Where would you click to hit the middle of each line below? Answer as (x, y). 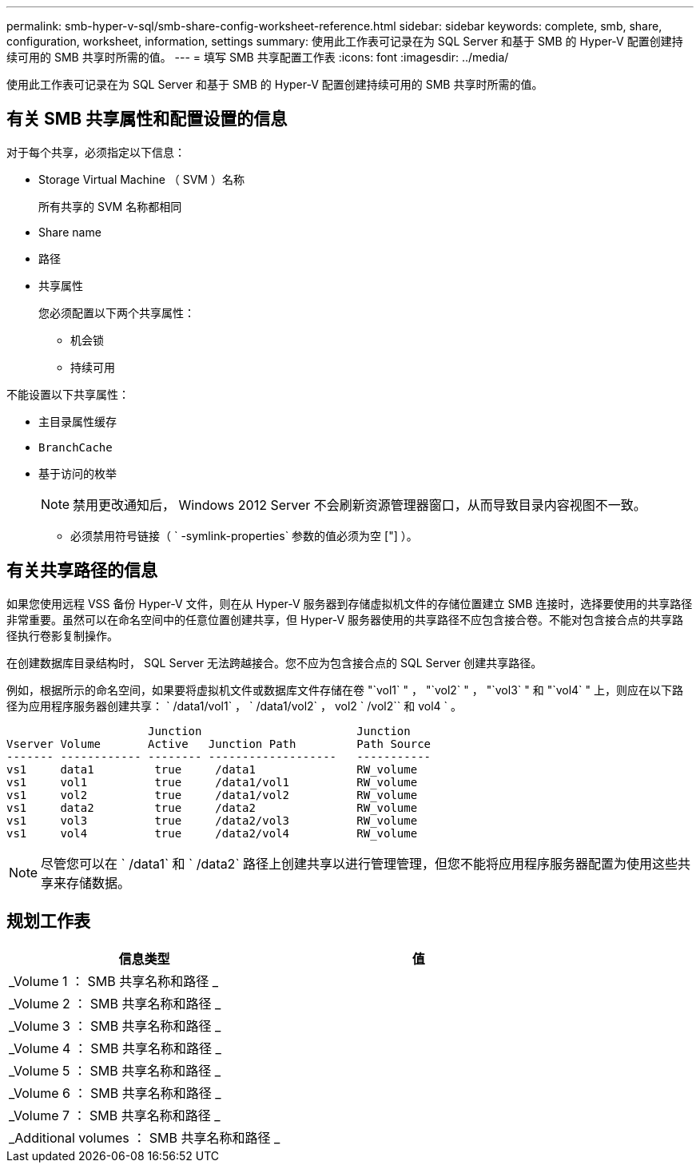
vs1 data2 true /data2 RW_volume (212, 807)
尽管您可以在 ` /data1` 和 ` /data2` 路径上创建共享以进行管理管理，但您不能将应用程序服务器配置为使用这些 (360, 863)
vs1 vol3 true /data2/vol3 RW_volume (212, 820)
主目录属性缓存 (78, 421)
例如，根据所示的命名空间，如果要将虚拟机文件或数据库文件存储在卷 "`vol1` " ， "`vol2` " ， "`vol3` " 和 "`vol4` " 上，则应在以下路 (345, 690)
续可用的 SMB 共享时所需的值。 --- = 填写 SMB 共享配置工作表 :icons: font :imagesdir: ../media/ (258, 57)
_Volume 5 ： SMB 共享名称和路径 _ (115, 1070)
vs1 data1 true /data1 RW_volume (212, 769)
